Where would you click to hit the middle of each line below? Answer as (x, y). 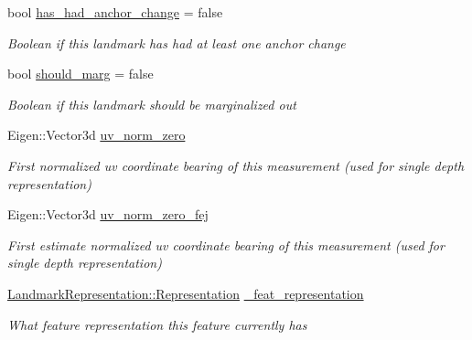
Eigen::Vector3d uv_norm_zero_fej (108, 214)
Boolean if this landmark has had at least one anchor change (177, 42)
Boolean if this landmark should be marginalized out (152, 104)
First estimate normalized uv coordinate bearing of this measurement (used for (226, 244)
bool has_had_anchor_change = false (115, 12)
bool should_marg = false (80, 74)
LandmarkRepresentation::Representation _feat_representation (186, 293)
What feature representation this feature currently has (157, 324)
